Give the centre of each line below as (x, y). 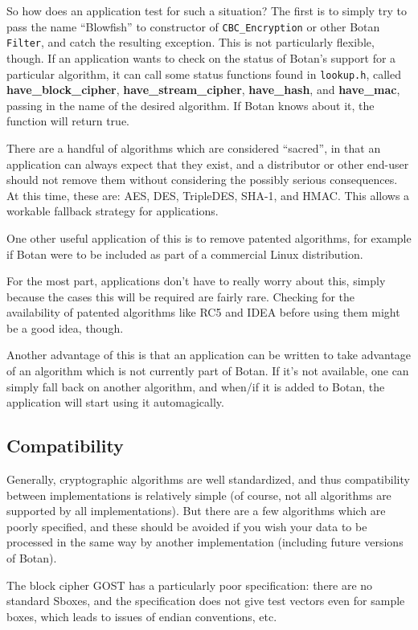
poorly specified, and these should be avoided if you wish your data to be (187, 526)
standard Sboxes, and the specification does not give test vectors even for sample (206, 601)
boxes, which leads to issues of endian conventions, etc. (142, 616)
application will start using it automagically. (115, 402)
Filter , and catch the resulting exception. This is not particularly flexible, (191, 42)
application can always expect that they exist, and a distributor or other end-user (208, 164)
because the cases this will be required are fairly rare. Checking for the (181, 296)
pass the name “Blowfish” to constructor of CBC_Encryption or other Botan (193, 26)
